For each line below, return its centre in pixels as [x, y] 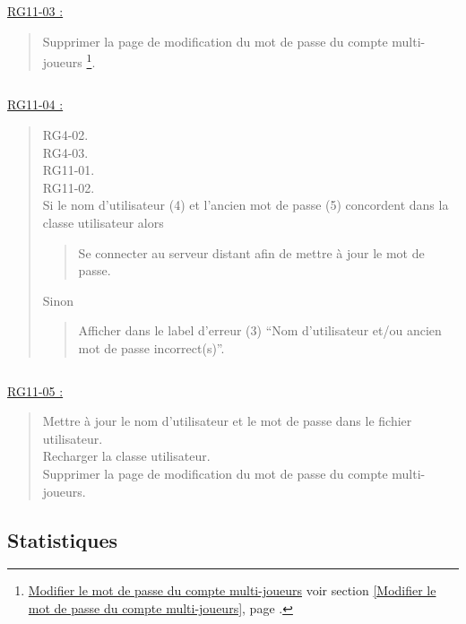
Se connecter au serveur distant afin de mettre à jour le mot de [251, 252]
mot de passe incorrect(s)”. [151, 347]
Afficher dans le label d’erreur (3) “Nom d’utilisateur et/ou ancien [260, 330]
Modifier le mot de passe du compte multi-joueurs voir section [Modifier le [232, 590]
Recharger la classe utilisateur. [126, 456]
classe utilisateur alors [103, 222]
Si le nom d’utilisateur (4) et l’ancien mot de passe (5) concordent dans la [246, 205]
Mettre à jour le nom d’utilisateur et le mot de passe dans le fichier [227, 421]
